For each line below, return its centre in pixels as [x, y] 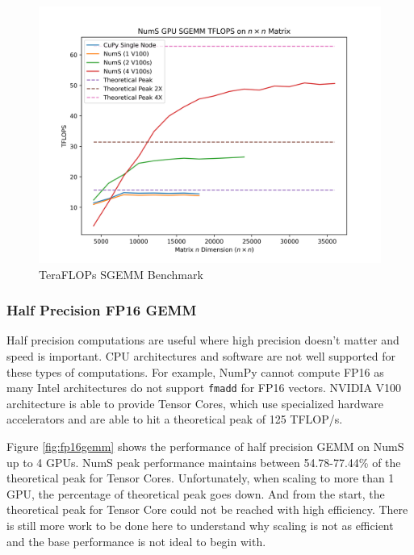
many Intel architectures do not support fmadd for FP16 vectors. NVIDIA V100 [204, 388]
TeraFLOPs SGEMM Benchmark [121, 274]
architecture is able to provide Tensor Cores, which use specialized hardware [195, 403]
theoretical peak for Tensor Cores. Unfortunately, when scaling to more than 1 [201, 478]
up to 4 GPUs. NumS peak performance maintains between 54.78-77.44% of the [204, 462]
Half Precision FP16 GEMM [102, 310]
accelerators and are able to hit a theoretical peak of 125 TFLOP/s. [175, 419]
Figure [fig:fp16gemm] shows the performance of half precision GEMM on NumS [205, 447]
